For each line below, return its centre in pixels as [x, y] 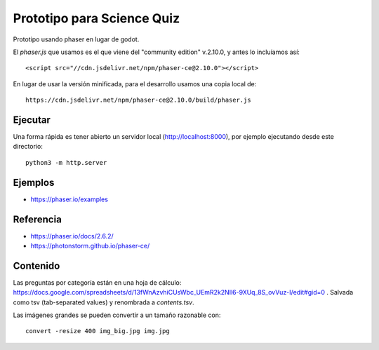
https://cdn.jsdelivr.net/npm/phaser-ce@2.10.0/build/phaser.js [139, 100]
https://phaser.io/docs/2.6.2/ [72, 236]
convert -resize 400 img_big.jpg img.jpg [98, 331]
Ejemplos [34, 182]
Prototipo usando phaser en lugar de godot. [76, 39]
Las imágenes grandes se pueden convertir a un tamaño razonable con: [117, 315]
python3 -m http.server [66, 162]
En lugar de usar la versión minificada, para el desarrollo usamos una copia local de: [135, 83]
